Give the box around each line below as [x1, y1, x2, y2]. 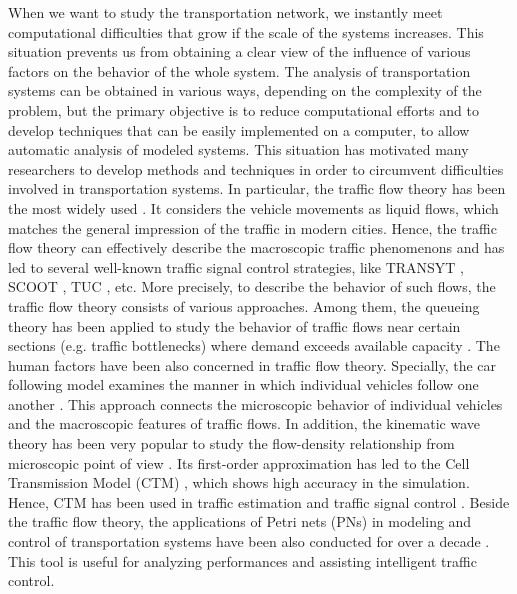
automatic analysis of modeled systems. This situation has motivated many [8, 139, 469, 160]
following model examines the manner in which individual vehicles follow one [8, 374, 479, 395]
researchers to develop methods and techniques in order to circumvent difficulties [8, 158, 504, 179]
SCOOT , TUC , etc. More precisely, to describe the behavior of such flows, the [8, 276, 496, 297]
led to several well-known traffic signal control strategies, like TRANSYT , [8, 256, 465, 277]
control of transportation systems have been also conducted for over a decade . [8, 531, 490, 552]
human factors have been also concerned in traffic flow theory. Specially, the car [8, 354, 497, 375]
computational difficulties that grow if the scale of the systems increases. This [8, 21, 484, 42]
